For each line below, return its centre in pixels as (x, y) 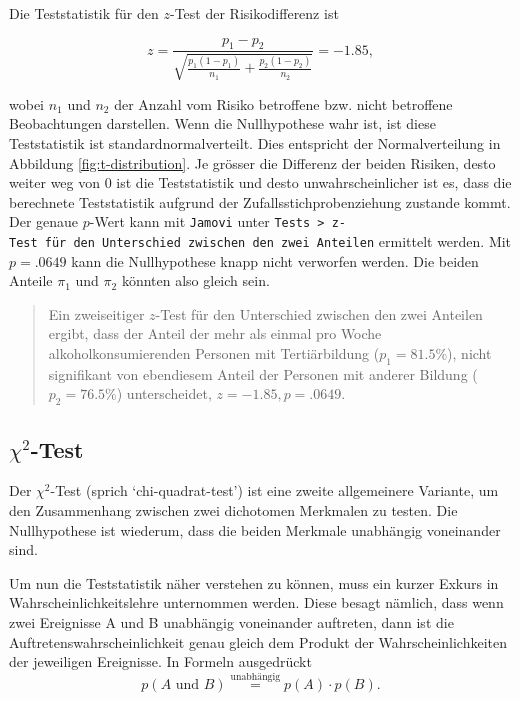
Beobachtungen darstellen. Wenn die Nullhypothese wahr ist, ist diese (222, 123)
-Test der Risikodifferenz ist (254, 13)
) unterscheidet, (164, 393)
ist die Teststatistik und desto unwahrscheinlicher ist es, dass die (314, 182)
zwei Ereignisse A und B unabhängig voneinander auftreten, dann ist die (231, 622)
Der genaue (44, 221)
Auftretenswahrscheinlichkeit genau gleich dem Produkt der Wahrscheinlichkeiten (258, 641)
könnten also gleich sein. (195, 280)
